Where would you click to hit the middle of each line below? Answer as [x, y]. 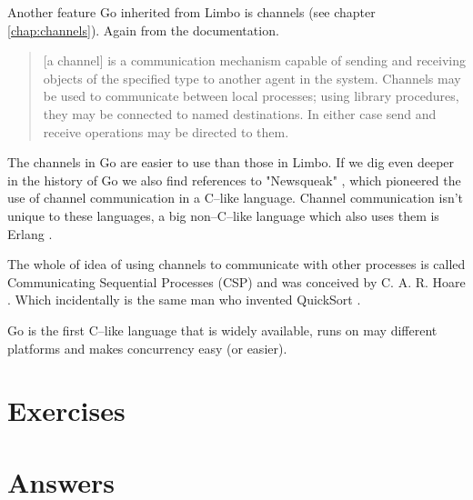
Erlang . [30, 233]
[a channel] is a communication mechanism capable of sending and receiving [254, 60]
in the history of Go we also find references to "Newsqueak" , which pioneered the [234, 180]
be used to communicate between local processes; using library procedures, [251, 96]
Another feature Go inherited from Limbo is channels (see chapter [191, 12]
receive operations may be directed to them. [166, 131]
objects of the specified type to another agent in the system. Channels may [252, 78]
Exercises [66, 410]
